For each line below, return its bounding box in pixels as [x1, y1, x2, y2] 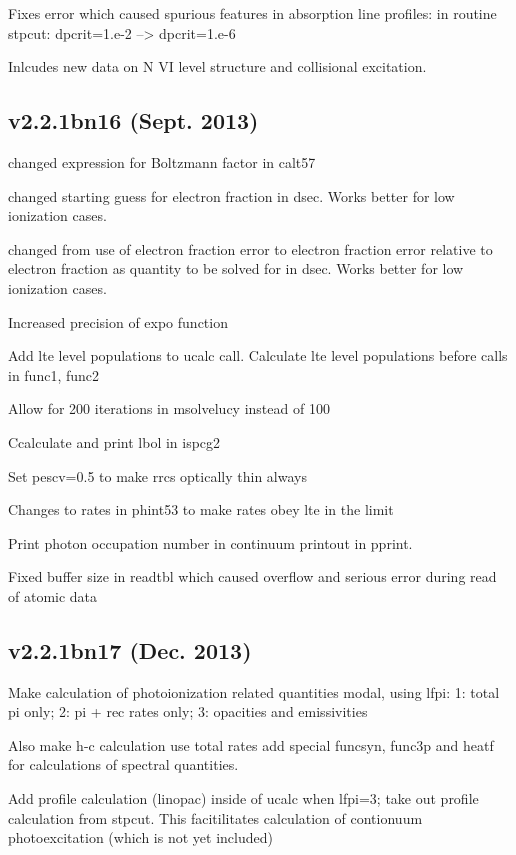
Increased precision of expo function [8, 311, 228, 332]
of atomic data [8, 585, 98, 606]
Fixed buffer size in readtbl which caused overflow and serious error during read [8, 566, 497, 587]
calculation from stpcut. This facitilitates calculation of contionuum [8, 807, 423, 828]
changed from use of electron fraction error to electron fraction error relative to [8, 238, 493, 259]
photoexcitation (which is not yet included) [8, 827, 273, 848]
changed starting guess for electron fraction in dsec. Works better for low [8, 185, 455, 206]
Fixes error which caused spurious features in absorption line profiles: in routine [8, 3, 497, 23]
